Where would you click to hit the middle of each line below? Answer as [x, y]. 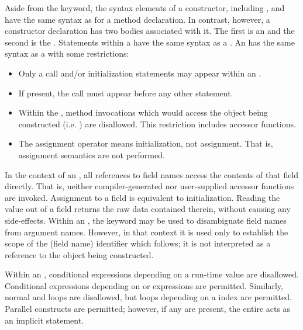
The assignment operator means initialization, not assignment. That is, [146, 143]
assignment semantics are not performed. [92, 154]
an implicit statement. [44, 320]
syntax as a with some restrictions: [67, 53]
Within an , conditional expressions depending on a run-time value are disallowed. [152, 274]
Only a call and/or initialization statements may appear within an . [140, 73]
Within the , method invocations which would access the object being [143, 112]
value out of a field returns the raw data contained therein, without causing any [148, 209]
